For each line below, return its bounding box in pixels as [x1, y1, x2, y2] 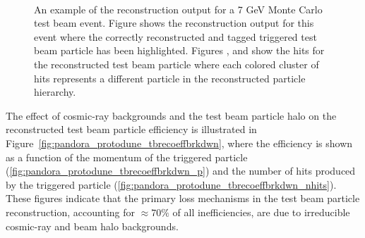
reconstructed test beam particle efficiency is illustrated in [6, 122, 257, 137]
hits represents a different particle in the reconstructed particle [34, 70, 306, 85]
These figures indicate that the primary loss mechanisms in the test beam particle [6, 191, 360, 206]
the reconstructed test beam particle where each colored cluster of [34, 56, 319, 71]
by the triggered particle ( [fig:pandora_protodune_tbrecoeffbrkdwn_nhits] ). [6, 177, 337, 192]
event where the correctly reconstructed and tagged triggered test [34, 29, 317, 44]
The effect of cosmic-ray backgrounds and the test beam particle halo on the [6, 108, 337, 123]
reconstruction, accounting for [6, 204, 135, 219]
